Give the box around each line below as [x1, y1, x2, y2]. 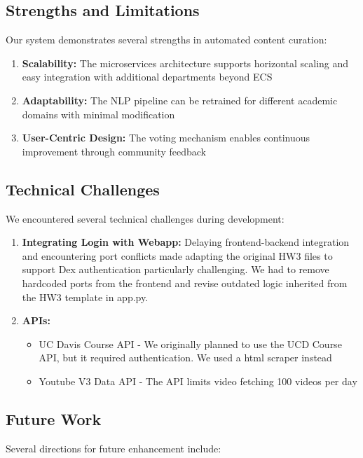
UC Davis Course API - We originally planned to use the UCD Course [39, 336, 342, 351]
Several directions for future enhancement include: [6, 440, 221, 455]
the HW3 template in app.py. [22, 289, 149, 304]
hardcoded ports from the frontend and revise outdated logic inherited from [22, 275, 348, 290]
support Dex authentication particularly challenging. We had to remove [22, 262, 329, 277]
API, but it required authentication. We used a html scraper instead [39, 350, 332, 365]
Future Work [6, 408, 102, 429]
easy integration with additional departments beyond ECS [22, 69, 273, 84]
